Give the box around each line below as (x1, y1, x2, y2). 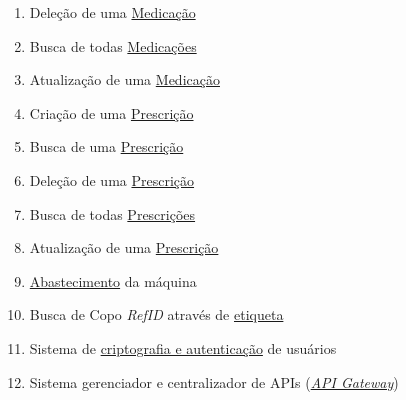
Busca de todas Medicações (29, 35, 197, 56)
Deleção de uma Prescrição (29, 169, 195, 190)
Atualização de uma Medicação (29, 69, 220, 90)
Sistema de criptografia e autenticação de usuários (29, 337, 337, 358)
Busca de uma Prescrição (29, 136, 184, 157)
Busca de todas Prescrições (29, 203, 196, 224)
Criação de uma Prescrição (29, 102, 194, 123)
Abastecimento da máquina (29, 270, 197, 291)
